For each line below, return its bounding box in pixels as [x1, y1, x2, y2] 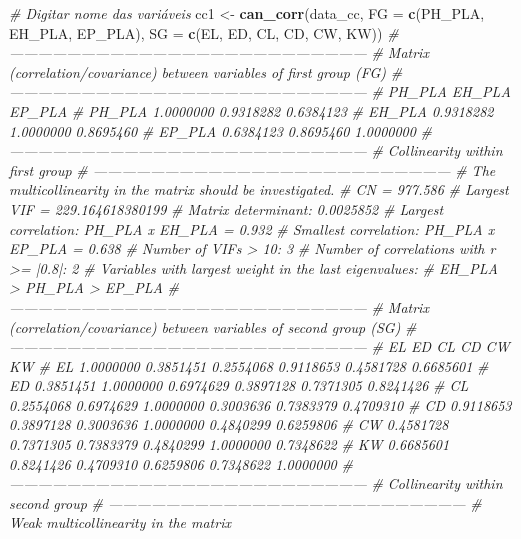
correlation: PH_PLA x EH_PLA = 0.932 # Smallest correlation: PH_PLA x [9, 218, 495, 239]
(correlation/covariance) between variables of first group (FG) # [9, 61, 403, 82]
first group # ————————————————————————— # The [9, 159, 496, 180]
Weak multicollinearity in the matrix [9, 512, 231, 533]
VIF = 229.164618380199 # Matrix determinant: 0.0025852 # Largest [9, 198, 444, 219]
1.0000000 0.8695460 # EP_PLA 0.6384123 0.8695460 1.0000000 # [9, 120, 433, 141]
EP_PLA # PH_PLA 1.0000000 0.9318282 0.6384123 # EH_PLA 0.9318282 [9, 100, 494, 121]
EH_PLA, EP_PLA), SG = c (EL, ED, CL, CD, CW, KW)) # [9, 22, 399, 43]
